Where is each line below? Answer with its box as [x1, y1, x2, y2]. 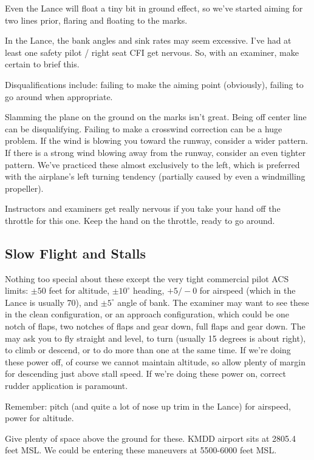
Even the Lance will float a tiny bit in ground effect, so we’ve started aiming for [5, 2, 303, 14]
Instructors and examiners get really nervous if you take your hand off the [5, 202, 281, 215]
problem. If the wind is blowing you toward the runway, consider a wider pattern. [5, 134, 308, 147]
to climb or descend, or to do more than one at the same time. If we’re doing [5, 343, 291, 356]
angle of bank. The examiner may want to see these [117, 296, 309, 308]
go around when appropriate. [5, 90, 113, 103]
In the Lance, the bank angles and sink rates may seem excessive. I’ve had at [5, 34, 292, 47]
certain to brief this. [5, 58, 80, 70]
